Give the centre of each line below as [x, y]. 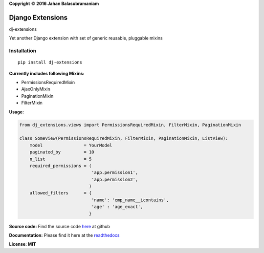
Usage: [17, 112]
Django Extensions [38, 17]
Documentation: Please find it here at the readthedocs [64, 235]
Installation [23, 51]
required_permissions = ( [61, 166]
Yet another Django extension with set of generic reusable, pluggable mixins [86, 38]
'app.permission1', [115, 173]
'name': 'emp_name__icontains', [130, 200]
